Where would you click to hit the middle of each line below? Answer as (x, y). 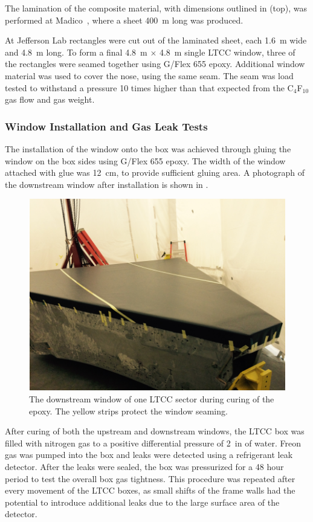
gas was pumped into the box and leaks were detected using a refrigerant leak (149, 455)
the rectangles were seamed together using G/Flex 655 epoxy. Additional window (155, 64)
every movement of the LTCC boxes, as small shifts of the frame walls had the (150, 490)
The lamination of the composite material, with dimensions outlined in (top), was (156, 8)
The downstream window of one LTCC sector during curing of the (152, 398)
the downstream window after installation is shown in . (107, 184)
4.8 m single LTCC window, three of (227, 52)
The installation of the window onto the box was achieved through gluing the (148, 148)
